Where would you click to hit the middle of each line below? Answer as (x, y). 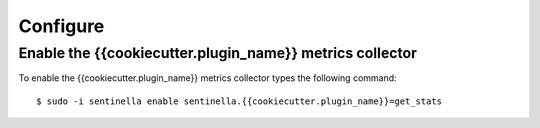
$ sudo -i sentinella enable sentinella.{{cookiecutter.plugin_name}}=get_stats (239, 101)
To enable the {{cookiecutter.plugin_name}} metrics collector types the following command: (207, 78)
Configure (61, 26)
